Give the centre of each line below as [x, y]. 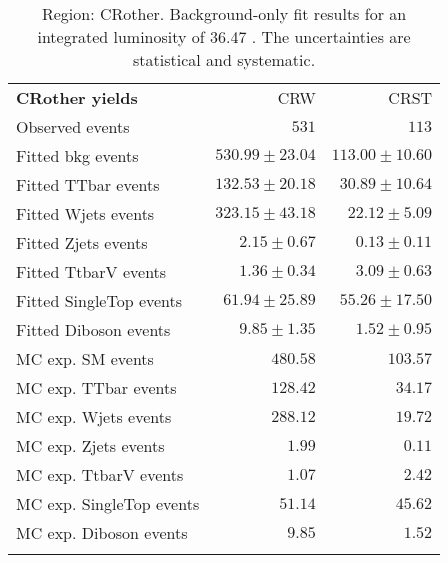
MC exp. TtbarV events [100, 474]
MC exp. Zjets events [90, 445]
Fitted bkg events [77, 155]
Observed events [73, 126]
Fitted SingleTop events [99, 300]
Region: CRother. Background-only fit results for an [224, 13]
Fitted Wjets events [85, 213]
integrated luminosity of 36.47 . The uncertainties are [224, 36]
